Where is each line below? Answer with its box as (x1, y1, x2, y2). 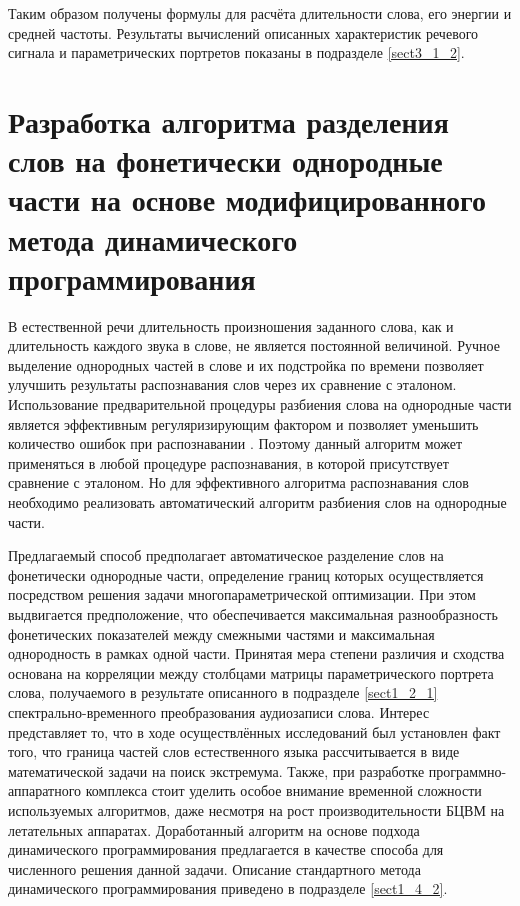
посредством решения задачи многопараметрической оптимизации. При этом (8, 584, 476, 605)
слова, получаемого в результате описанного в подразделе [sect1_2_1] (8, 682, 438, 703)
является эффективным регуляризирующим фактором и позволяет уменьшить (8, 413, 479, 434)
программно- (428, 760, 507, 781)
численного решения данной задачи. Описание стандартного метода (8, 858, 421, 879)
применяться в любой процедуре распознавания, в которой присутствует (8, 452, 449, 473)
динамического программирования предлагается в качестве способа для (8, 839, 444, 860)
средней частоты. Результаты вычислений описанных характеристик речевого (8, 22, 479, 43)
